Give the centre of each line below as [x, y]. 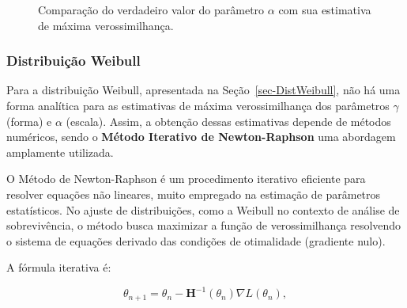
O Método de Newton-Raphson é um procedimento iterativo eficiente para [186, 179]
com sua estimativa [325, 10]
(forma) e [29, 121]
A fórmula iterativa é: [59, 267]
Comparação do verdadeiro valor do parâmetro [151, 10]
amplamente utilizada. [60, 152]
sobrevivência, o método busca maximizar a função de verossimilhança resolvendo [204, 225]
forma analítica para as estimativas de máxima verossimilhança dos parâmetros [198, 105]
